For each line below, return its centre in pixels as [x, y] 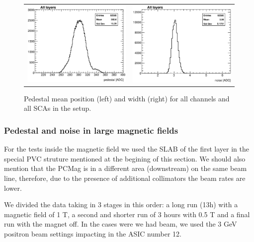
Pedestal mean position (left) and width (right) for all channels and [127, 98]
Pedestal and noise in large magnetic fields [91, 130]
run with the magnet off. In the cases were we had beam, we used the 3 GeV [121, 224]
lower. [13, 188]
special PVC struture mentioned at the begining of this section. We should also [125, 158]
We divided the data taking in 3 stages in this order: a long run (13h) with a [121, 204]
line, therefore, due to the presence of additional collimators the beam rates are [125, 178]
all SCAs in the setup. [58, 108]
